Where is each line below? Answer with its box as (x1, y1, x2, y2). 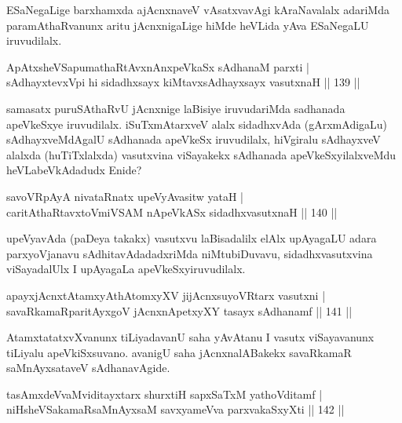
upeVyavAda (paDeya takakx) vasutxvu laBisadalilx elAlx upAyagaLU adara (6, 230, 377, 246)
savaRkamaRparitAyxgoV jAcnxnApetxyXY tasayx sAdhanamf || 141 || (6, 302, 353, 319)
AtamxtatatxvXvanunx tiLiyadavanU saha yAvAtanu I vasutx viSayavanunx (6, 329, 375, 345)
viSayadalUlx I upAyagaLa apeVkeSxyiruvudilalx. (6, 261, 246, 277)
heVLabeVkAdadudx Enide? (6, 162, 142, 178)
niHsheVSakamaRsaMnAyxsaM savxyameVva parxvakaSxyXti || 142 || (6, 401, 345, 418)
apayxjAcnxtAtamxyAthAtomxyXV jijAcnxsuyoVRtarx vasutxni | (6, 286, 326, 303)
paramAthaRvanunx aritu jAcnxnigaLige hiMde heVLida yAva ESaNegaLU (6, 16, 369, 33)
